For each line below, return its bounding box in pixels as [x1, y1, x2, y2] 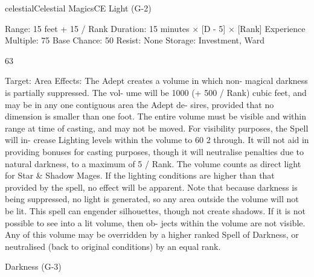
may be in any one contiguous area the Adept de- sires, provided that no [5, 98, 274, 110]
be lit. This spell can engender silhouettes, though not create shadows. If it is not [5, 204, 306, 217]
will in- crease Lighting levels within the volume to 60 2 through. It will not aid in [5, 133, 309, 146]
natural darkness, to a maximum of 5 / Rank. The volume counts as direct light [5, 157, 301, 170]
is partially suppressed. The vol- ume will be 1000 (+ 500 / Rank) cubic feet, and [5, 86, 307, 98]
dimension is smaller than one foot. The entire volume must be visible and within [5, 110, 307, 123]
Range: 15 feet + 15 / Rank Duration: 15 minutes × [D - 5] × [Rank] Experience [5, 22, 306, 34]
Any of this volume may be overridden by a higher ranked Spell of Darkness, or [5, 228, 299, 241]
